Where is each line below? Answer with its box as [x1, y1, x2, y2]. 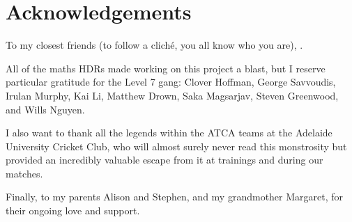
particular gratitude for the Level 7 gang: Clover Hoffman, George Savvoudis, [6, 74, 336, 89]
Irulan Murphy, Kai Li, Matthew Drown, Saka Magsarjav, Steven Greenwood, [6, 88, 339, 102]
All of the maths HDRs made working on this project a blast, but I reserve [6, 61, 326, 75]
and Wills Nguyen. [6, 102, 85, 116]
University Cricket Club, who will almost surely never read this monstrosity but [6, 138, 347, 153]
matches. [6, 166, 43, 180]
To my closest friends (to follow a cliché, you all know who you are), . [6, 38, 303, 52]
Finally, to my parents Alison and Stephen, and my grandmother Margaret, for [6, 189, 344, 204]
